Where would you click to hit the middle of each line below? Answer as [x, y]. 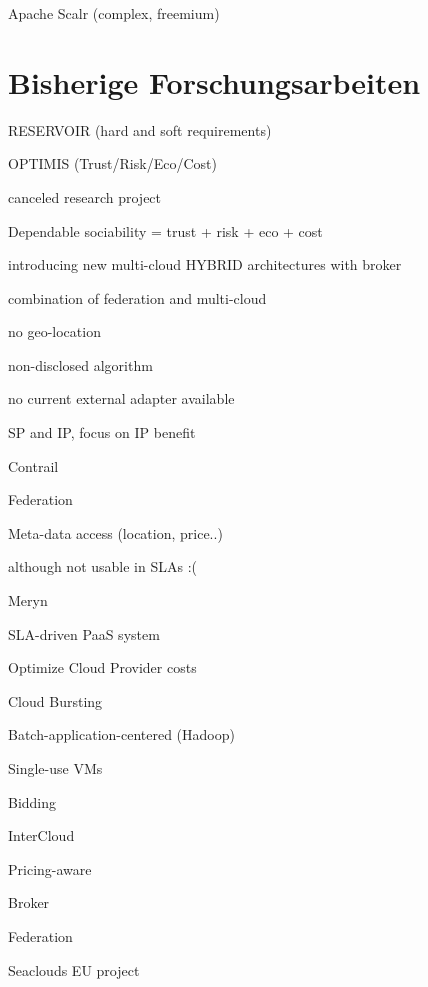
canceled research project [85, 196]
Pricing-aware [50, 868]
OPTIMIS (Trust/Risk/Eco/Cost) [112, 163]
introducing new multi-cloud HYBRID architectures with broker [205, 264]
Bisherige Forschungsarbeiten [214, 81]
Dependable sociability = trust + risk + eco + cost [165, 230]
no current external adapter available [121, 398]
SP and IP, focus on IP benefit [102, 432]
